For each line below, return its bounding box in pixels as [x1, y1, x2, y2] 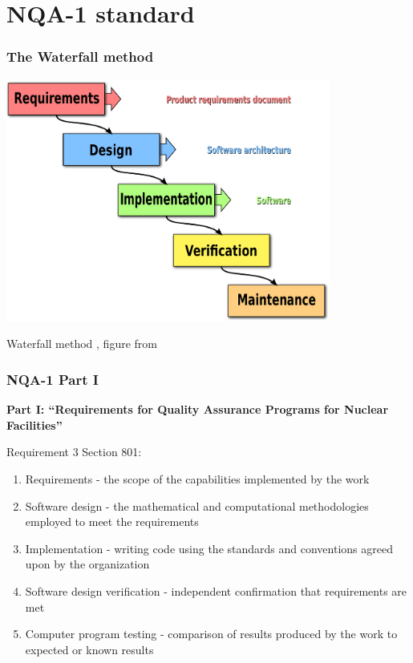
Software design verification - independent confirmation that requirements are [25, 583, 407, 600]
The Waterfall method [6, 46, 154, 67]
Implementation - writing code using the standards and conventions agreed [25, 540, 393, 556]
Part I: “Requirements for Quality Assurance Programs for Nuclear [6, 401, 389, 418]
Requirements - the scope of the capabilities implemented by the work [25, 471, 370, 487]
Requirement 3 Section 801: [6, 443, 142, 460]
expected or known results [25, 641, 154, 657]
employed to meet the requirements [25, 513, 199, 530]
